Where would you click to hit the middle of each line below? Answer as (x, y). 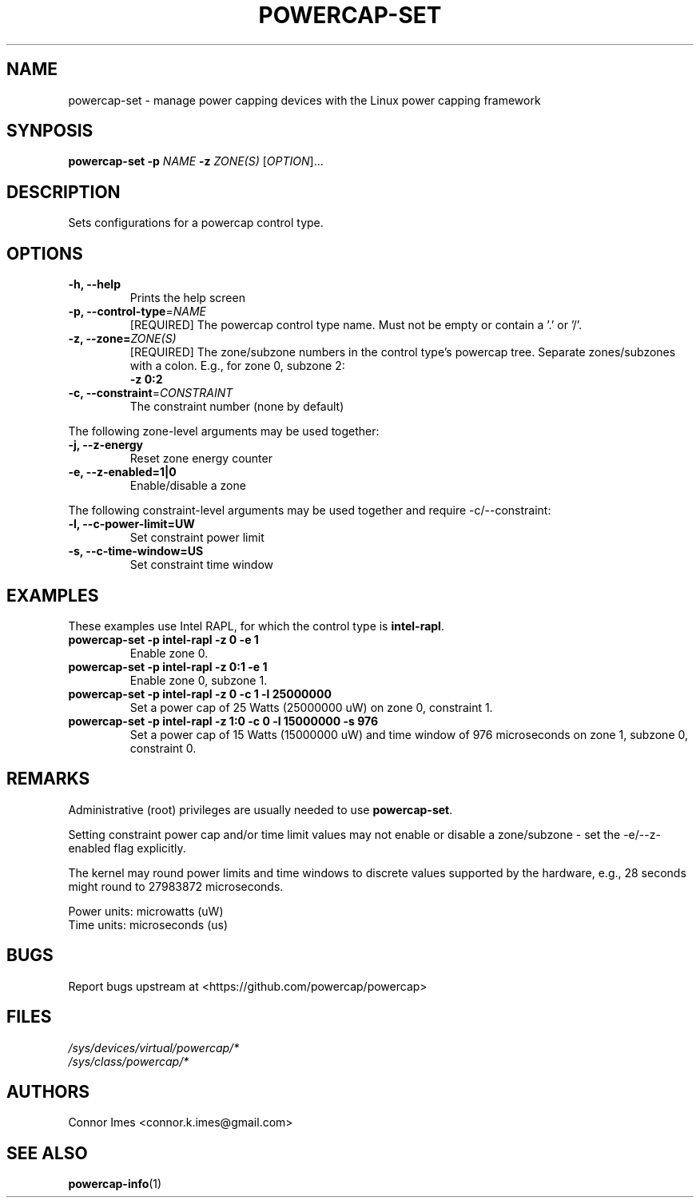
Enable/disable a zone (188, 486)
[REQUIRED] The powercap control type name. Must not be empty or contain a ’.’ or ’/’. (356, 325)
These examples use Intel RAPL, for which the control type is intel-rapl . (256, 626)
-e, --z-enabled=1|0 (122, 472)
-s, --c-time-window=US (136, 551)
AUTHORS (48, 1091)
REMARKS (48, 779)
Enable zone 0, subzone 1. (199, 680)
